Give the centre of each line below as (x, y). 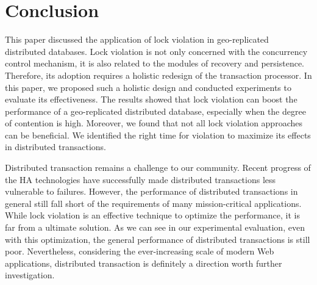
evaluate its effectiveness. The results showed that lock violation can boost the (151, 99)
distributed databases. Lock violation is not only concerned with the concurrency (156, 51)
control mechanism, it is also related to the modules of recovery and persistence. (155, 63)
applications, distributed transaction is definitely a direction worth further (144, 263)
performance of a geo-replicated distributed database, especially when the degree (155, 111)
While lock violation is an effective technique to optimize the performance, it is (152, 215)
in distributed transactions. (56, 147)
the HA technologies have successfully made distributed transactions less (141, 179)
